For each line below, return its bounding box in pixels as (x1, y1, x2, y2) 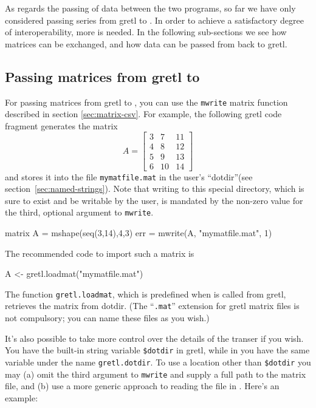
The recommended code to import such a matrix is (5, 246, 194, 259)
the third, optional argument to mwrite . (5, 206, 154, 219)
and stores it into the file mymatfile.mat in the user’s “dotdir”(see (5, 170, 253, 183)
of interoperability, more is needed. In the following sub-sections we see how (5, 25, 287, 38)
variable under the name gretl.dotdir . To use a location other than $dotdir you (5, 355, 311, 368)
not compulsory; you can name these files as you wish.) (5, 311, 210, 324)
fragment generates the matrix (5, 119, 118, 132)
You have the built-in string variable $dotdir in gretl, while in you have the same (5, 344, 310, 356)
